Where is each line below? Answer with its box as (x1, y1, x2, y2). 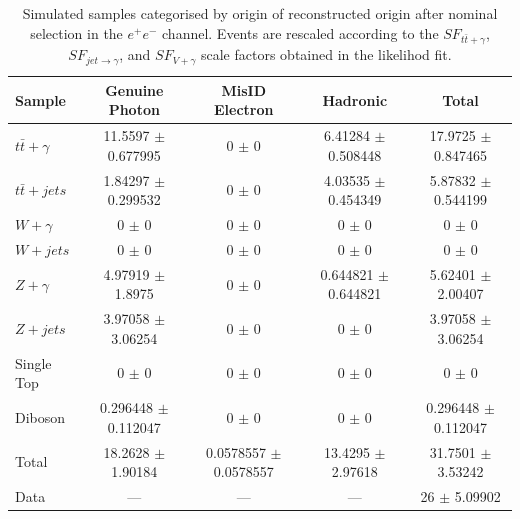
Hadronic (322, 89, 388, 110)
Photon (108, 99, 160, 120)
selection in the (30, 22, 123, 43)
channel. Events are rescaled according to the (162, 22, 439, 43)
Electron (213, 99, 274, 120)
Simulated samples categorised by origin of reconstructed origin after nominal (22, 3, 498, 23)
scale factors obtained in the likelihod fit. (200, 44, 452, 65)
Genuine (105, 79, 164, 100)
